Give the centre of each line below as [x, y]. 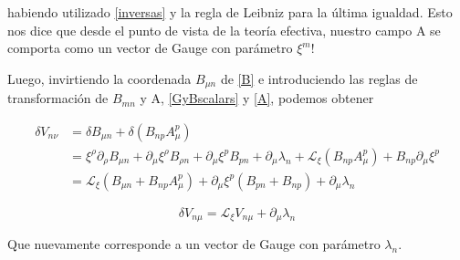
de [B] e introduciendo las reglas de [319, 78]
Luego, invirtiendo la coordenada [99, 78]
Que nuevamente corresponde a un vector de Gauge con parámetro [194, 244]
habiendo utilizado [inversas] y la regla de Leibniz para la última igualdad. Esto [230, 12]
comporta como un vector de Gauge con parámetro [150, 48]
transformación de [58, 98]
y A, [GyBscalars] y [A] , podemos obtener [257, 98]
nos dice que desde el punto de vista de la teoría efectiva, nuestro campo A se [224, 30]
